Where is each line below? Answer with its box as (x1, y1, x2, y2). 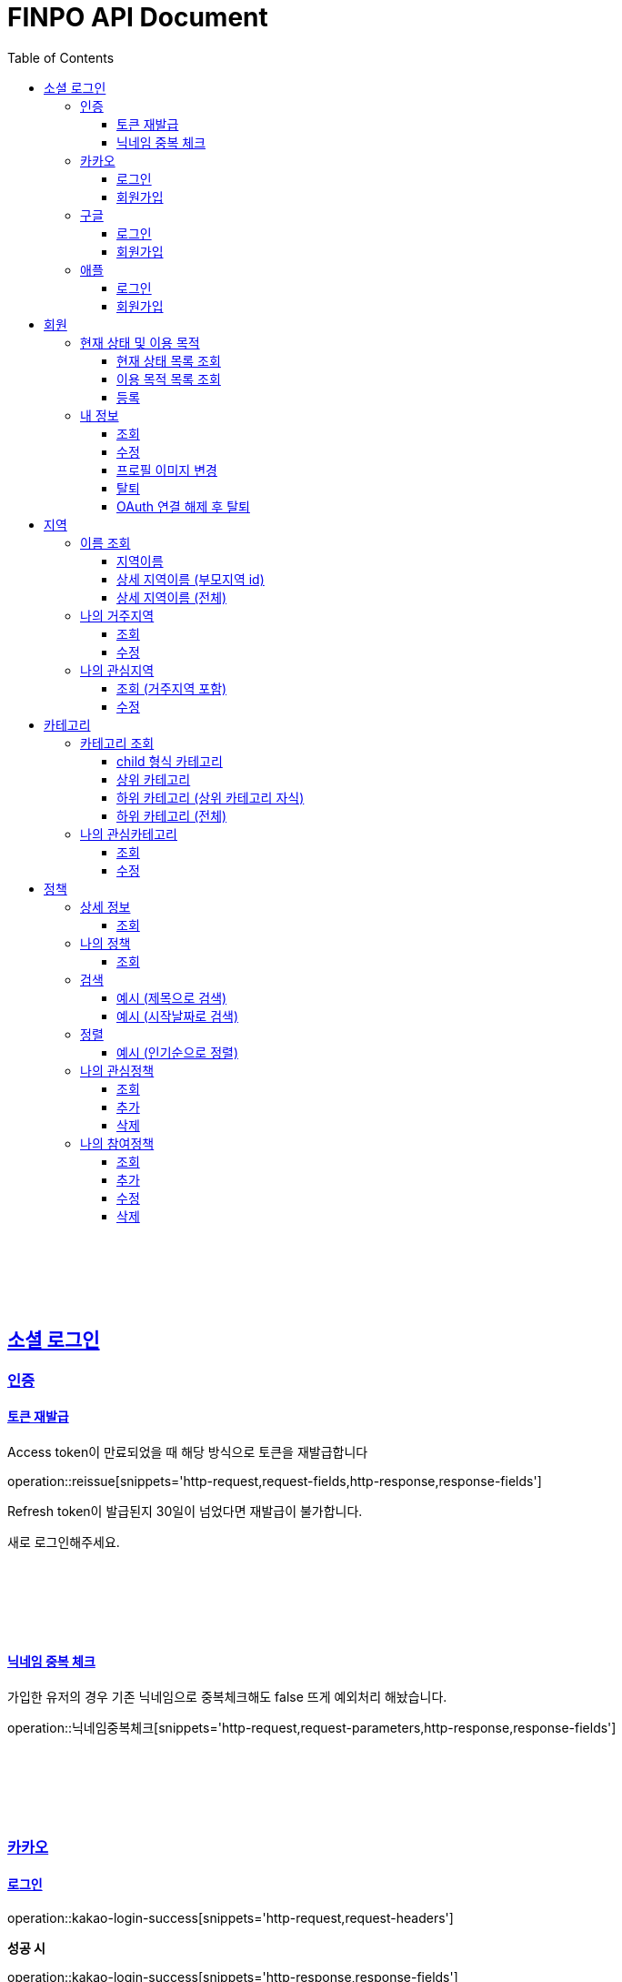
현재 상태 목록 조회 (116, 352, 221, 369)
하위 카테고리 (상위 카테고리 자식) (116, 789, 305, 805)
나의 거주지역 (80, 607, 155, 623)
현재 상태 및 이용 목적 (80, 334, 200, 350)
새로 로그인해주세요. (7, 1533, 120, 1550)
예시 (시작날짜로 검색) (116, 1007, 239, 1024)
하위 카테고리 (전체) (116, 807, 227, 824)
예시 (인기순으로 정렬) (116, 1044, 239, 1060)
